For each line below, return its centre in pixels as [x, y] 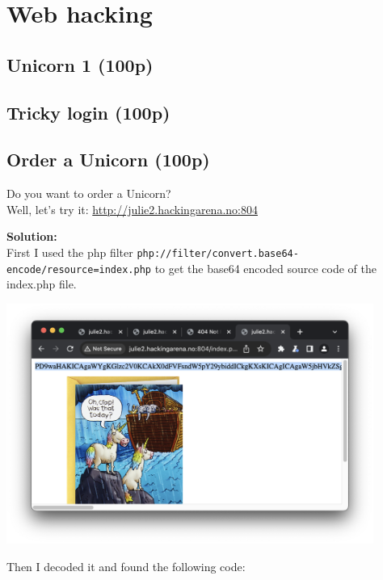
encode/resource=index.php [79, 269]
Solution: [32, 236]
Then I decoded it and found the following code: [126, 566]
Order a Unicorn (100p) [108, 160]
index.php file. [42, 284]
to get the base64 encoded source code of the [265, 268]
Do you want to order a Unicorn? [89, 193]
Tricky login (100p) [88, 112]
